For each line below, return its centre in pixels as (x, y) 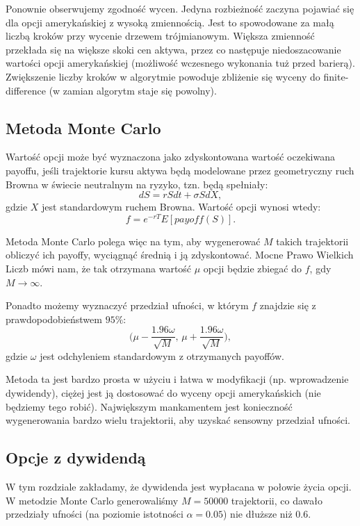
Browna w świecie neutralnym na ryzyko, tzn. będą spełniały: (137, 184)
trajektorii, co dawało (277, 500)
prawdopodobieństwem (54, 319)
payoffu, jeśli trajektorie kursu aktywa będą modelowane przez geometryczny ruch (180, 170)
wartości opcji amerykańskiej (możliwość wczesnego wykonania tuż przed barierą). (180, 63)
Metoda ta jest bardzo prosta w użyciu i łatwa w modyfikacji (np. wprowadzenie (177, 379)
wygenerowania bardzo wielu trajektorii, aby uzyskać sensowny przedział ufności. (178, 420)
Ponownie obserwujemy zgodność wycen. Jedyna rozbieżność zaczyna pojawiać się (180, 8)
